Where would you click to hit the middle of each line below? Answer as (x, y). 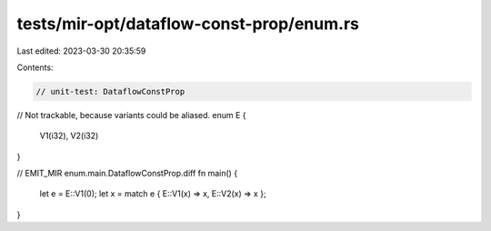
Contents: (35, 67)
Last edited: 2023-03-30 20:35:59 (81, 51)
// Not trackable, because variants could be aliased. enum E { (131, 115)
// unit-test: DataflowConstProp (110, 91)
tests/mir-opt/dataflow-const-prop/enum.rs (188, 24)
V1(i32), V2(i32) (69, 136)
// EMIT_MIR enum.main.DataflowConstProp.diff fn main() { (127, 174)
